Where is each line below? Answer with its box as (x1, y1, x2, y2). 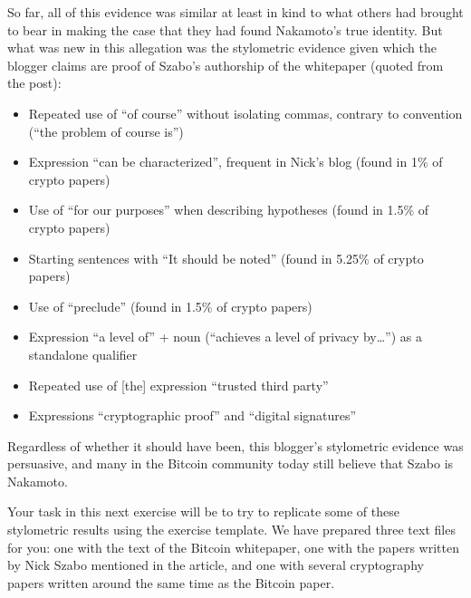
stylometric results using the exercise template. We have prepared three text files (7, 520, 456, 539)
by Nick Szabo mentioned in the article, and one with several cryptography (7, 555, 424, 574)
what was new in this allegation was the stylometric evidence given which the (7, 38, 437, 57)
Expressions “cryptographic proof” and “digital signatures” (28, 406, 357, 425)
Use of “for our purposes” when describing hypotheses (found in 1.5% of (28, 200, 429, 219)
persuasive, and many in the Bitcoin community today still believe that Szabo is (7, 454, 454, 473)
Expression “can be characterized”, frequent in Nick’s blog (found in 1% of (28, 152, 443, 171)
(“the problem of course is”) (28, 121, 184, 140)
